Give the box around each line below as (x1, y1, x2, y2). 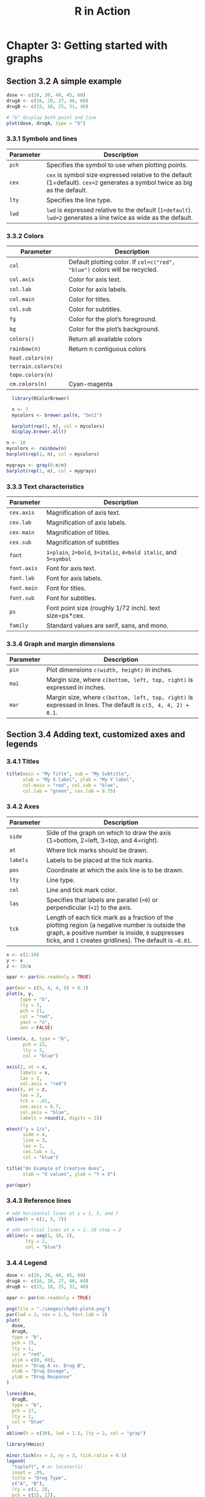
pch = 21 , (20, 1007, 45, 1014)
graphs (6, 52, 43, 65)
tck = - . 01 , (20, 1098, 51, 1104)
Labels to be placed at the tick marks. (46, 856, 154, 864)
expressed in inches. (46, 683, 106, 692)
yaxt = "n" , (20, 1019, 51, 1025)
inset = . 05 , (12, 1470, 45, 1476)
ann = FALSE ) (20, 1024, 53, 1031)
